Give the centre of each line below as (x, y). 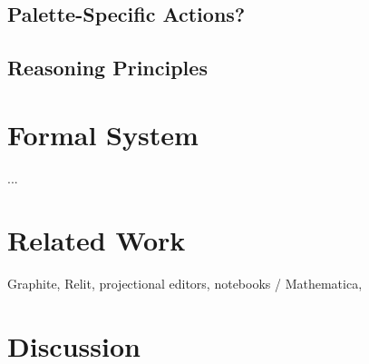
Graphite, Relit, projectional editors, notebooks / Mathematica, (185, 284)
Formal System (103, 134)
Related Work (97, 240)
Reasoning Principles (107, 68)
